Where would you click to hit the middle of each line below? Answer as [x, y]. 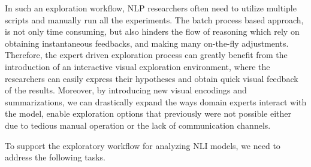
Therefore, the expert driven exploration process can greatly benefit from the [146, 55]
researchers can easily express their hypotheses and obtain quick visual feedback [152, 78]
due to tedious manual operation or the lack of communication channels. [138, 125]
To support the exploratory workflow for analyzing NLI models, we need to [143, 145]
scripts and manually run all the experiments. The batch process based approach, [154, 19]
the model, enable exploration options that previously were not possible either [148, 113]
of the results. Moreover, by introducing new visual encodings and [126, 90]
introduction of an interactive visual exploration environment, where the [138, 66]
